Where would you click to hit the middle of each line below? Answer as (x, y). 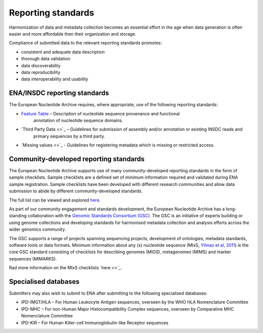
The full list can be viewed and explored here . (55, 200)
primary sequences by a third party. (69, 136)
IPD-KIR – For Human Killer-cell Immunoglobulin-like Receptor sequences (95, 323)
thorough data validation (46, 59)
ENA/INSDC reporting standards (59, 93)
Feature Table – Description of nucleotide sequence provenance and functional (101, 113)
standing (18, 216)
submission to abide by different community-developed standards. (76, 191)
